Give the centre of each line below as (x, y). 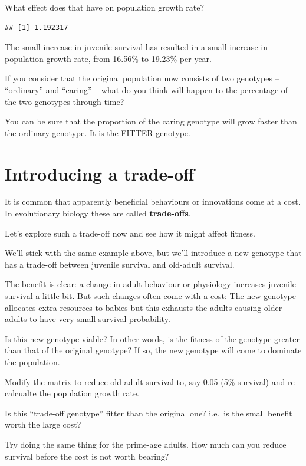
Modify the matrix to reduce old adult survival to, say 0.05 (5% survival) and (145, 381)
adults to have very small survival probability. (88, 319)
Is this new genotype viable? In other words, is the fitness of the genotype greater (152, 338)
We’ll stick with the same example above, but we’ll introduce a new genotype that (153, 253)
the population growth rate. (89, 393)
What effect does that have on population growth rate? (105, 7)
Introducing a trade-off (100, 173)
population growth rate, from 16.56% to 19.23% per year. (108, 58)
